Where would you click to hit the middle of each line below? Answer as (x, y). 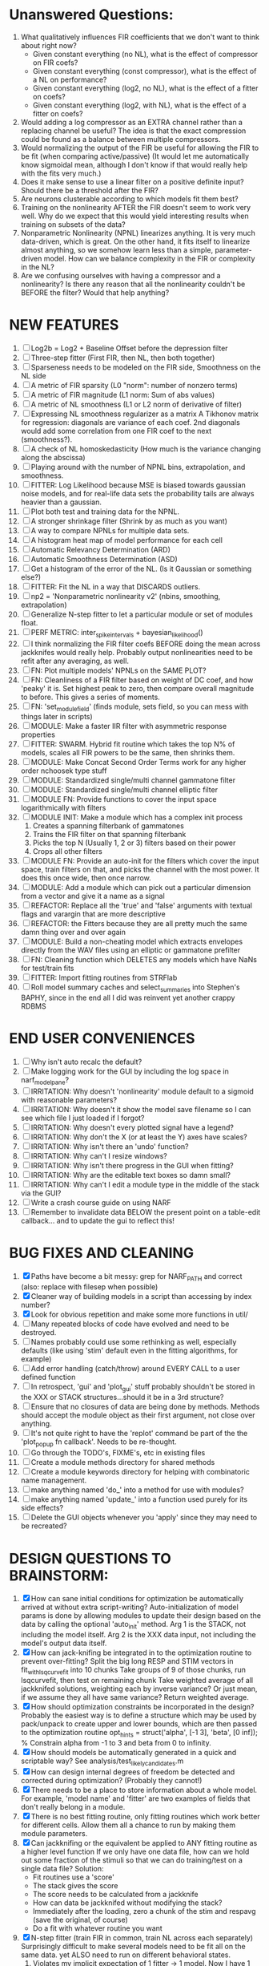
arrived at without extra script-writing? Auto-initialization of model (129, 1607)
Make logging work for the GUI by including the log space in (130, 1071)
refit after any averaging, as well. (74, 661)
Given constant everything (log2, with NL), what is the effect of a (139, 105)
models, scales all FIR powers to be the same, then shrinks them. (128, 753)
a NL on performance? (70, 79)
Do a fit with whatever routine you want (97, 1928)
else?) (31, 577)
